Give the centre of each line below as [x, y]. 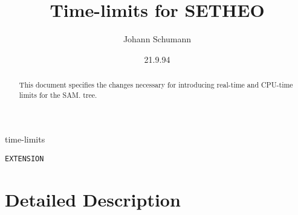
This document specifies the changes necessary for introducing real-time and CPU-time [156, 85]
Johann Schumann [157, 39]
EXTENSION [24, 159]
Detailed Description [93, 199]
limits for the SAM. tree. [58, 95]
